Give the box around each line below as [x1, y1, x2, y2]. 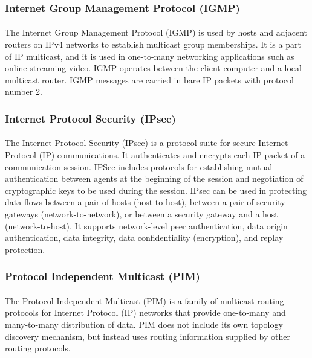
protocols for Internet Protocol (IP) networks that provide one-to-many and [5, 306, 286, 319]
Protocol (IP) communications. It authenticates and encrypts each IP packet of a [5, 149, 305, 161]
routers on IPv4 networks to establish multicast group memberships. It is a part [5, 38, 301, 51]
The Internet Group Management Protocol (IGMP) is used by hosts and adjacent [5, 26, 307, 39]
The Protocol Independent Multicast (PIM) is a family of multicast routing [5, 294, 284, 307]
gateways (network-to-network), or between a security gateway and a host [5, 208, 278, 220]
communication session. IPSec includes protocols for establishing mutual [5, 160, 273, 173]
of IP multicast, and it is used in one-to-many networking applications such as [5, 50, 294, 62]
